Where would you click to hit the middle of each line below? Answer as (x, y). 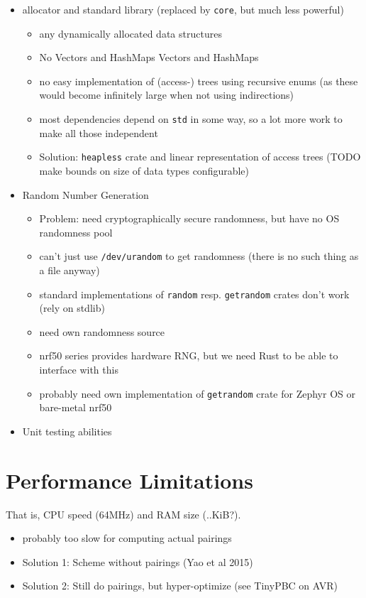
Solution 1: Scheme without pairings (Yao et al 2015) (138, 561)
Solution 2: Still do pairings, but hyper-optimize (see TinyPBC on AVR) (180, 586)
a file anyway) (70, 270)
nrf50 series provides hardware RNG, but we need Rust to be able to (189, 355)
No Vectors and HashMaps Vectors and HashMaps (149, 57)
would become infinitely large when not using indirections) (167, 95)
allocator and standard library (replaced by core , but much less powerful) (183, 9)
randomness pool (76, 232)
